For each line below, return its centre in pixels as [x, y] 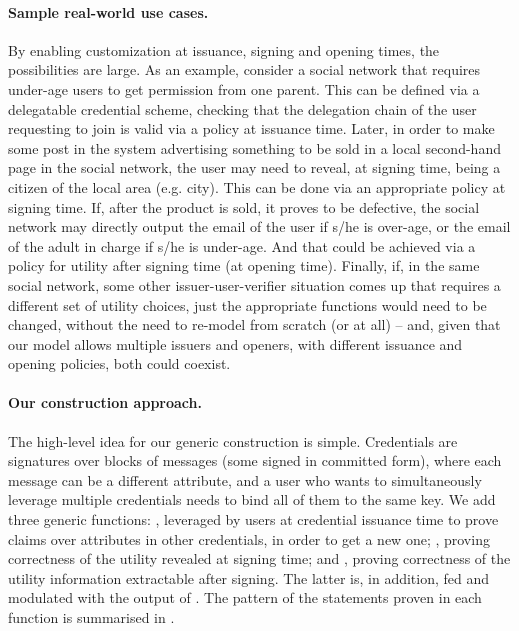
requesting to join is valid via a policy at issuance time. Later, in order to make [251, 128]
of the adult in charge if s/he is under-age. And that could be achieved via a [242, 245]
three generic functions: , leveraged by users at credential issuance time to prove [253, 519]
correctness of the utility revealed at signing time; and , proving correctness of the [259, 558]
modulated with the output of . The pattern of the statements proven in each [245, 597]
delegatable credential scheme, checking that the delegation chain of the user [242, 108]
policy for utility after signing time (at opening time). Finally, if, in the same [244, 265]
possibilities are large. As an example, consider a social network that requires [244, 69]
